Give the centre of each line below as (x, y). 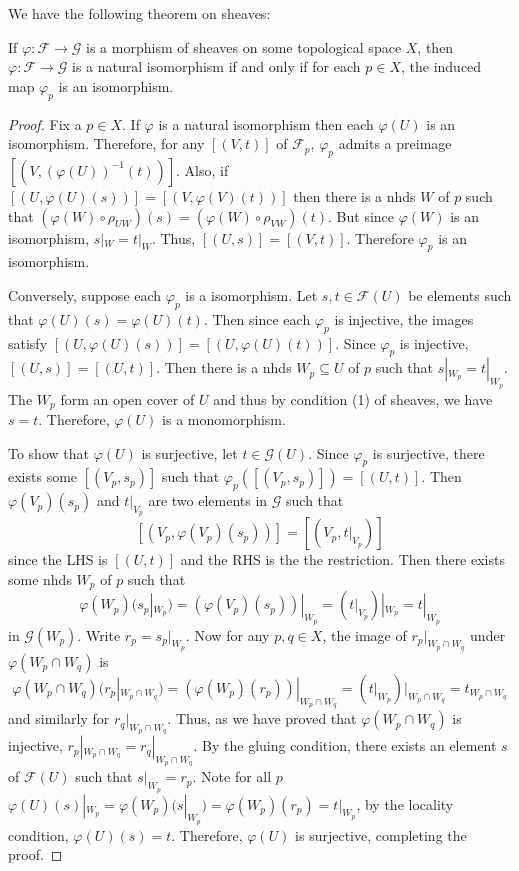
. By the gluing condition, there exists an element (345, 745)
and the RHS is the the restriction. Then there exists (342, 559)
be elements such (460, 294)
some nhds (40, 578)
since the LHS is (58, 559)
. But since (361, 215)
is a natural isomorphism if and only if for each (216, 66)
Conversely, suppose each (85, 294)
